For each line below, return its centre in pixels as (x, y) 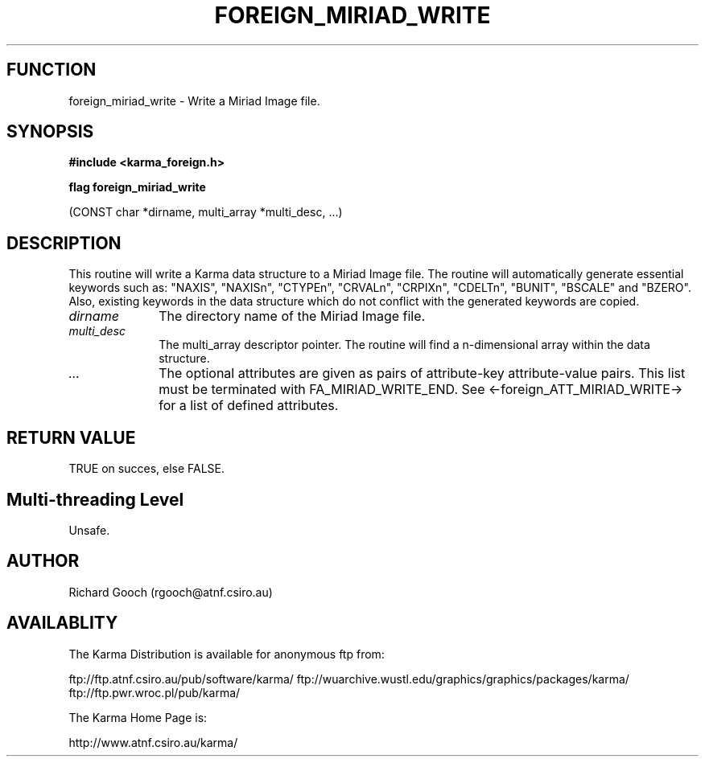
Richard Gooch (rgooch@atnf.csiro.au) (171, 592)
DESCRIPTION (64, 243)
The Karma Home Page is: (138, 717)
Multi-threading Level (95, 499)
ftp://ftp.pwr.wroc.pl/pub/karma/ (155, 692)
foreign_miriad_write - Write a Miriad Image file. (194, 101)
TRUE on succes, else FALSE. (147, 469)
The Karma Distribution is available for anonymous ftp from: (227, 654)
